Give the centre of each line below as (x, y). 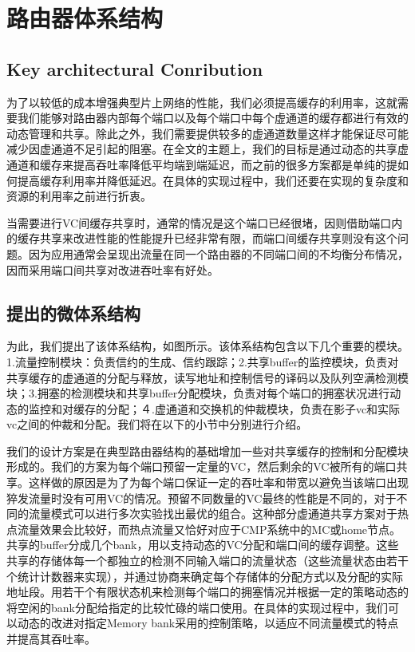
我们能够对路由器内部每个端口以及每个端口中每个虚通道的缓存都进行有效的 (213, 118)
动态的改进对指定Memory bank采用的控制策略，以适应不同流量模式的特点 (208, 623)
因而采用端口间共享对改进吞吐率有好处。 (113, 269)
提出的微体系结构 (73, 312)
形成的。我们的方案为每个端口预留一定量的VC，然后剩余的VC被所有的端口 (202, 466)
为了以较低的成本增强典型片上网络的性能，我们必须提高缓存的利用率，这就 (202, 102)
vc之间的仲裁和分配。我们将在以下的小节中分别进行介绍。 (157, 424)
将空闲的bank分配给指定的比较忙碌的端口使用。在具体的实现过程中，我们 (197, 607)
